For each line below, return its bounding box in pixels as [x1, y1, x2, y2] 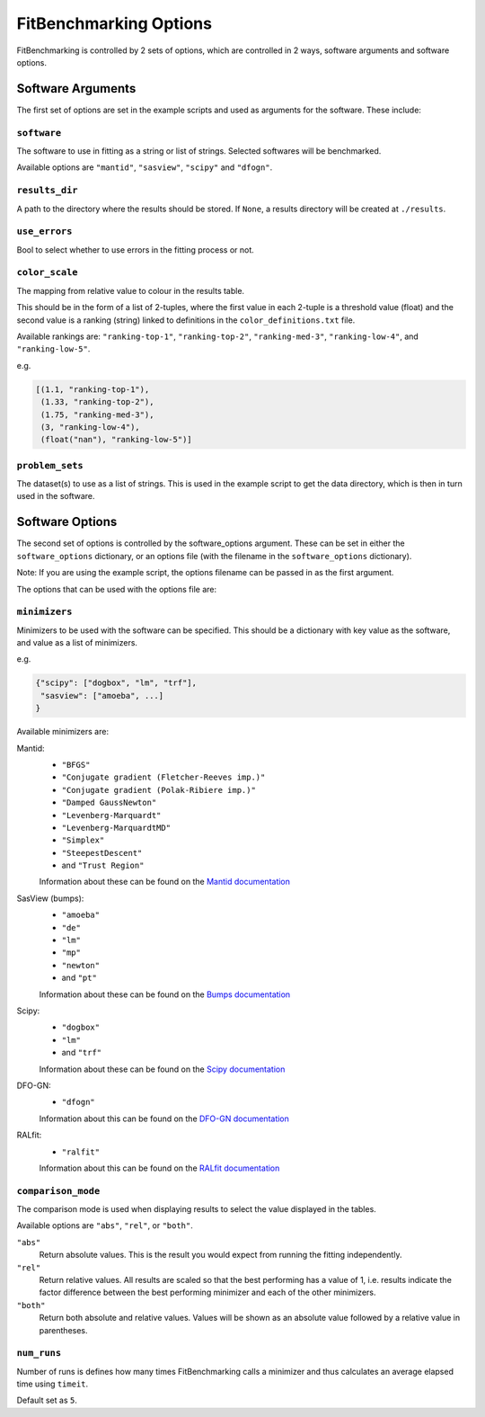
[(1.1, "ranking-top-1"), [35, 384, 150, 395]
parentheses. [39, 1324, 89, 1335]
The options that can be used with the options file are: [16, 584, 217, 594]
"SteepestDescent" [61, 848, 143, 858]
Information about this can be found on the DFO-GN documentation [39, 1113, 289, 1124]
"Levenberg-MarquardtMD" [61, 823, 171, 833]
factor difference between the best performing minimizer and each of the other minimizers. [39, 1287, 376, 1298]
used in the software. [16, 491, 95, 502]
